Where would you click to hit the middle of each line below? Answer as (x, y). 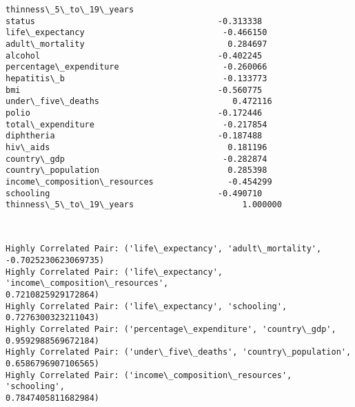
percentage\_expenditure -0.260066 (136, 67)
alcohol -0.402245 (134, 55)
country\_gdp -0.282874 (136, 159)
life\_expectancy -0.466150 (136, 33)
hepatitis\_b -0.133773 (136, 78)
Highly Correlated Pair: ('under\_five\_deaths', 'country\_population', (179, 352)
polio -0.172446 (134, 113)
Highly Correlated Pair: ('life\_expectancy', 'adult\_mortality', (164, 249)
